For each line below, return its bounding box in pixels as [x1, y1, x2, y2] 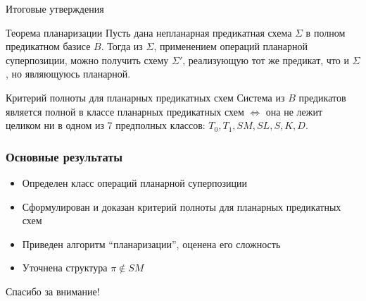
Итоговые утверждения [6, 1, 104, 16]
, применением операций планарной [153, 39, 308, 54]
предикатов [298, 90, 346, 104]
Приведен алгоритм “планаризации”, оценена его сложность [22, 236, 281, 251]
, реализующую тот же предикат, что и [182, 52, 349, 67]
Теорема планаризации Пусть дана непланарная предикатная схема [6, 25, 292, 39]
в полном [305, 25, 346, 39]
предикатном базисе [6, 39, 91, 54]
